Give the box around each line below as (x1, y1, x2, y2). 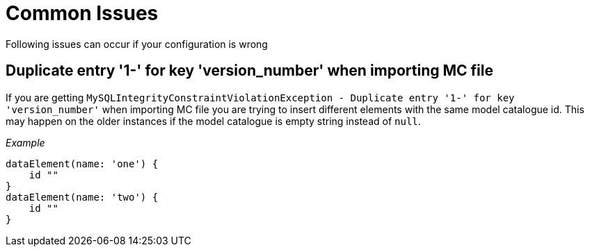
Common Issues (6, 1, 159, 25)
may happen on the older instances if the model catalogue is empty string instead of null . (6, 115, 421, 127)
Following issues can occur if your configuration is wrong (6, 37, 268, 50)
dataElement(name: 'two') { (6, 191, 159, 203)
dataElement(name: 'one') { (6, 158, 159, 169)
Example (6, 136, 45, 149)
